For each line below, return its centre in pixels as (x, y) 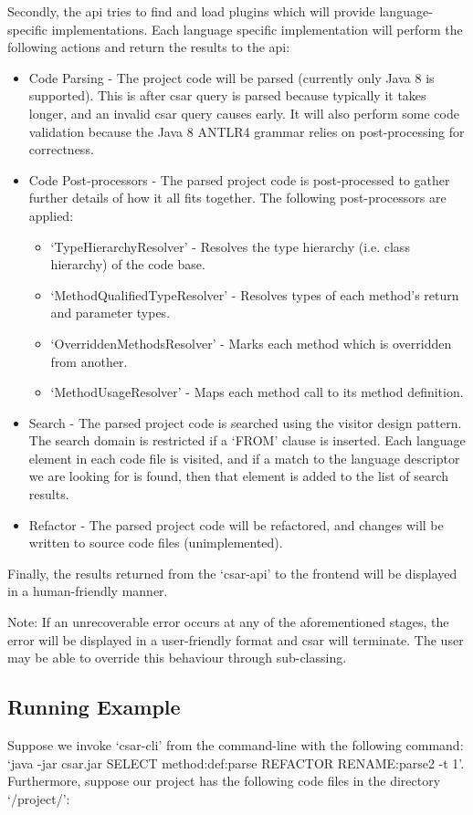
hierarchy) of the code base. (128, 264)
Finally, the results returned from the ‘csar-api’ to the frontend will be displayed (232, 573)
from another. (89, 361)
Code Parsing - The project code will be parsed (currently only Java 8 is (231, 77)
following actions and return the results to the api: (149, 47)
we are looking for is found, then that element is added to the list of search (239, 476)
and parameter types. (110, 313)
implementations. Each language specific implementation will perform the (257, 29)
